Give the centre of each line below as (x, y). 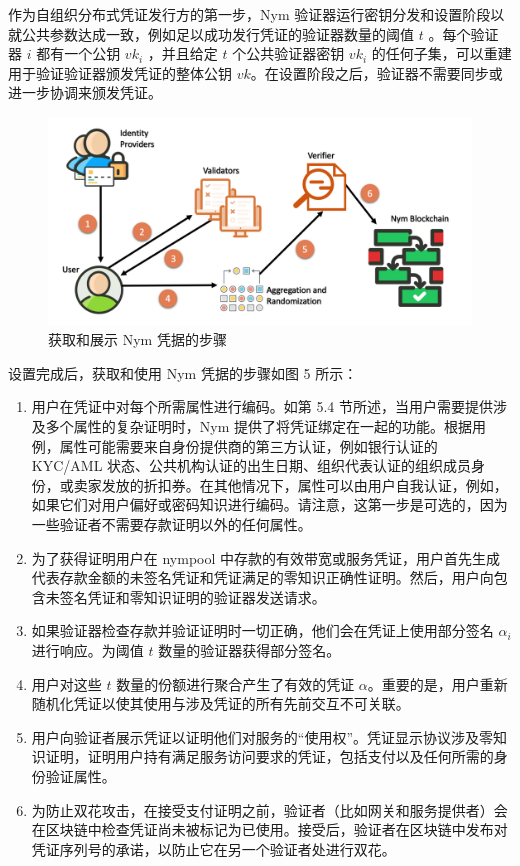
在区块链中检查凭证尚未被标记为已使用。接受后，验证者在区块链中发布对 (269, 829)
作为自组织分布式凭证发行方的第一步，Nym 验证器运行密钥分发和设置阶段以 (256, 14)
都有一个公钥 (78, 53)
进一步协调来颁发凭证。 (85, 92)
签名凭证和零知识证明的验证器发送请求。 (192, 596)
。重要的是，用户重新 (437, 683)
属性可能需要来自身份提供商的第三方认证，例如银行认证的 (248, 445)
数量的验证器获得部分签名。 (249, 649)
